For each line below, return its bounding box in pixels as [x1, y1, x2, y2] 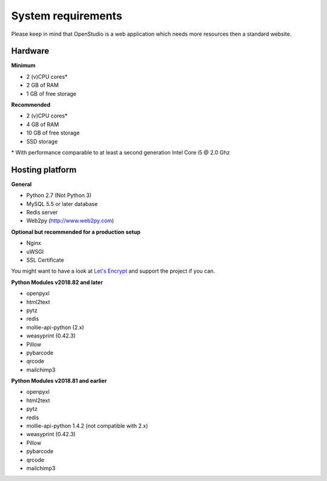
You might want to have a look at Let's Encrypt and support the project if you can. [11, 267, 215, 275]
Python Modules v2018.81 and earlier [11, 377, 107, 385]
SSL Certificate [26, 256, 64, 264]
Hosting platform [11, 164, 77, 175]
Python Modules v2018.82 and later [11, 279, 103, 286]
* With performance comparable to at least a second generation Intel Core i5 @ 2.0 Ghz [11, 148, 230, 156]
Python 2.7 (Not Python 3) [26, 191, 92, 199]
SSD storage [26, 138, 58, 145]
